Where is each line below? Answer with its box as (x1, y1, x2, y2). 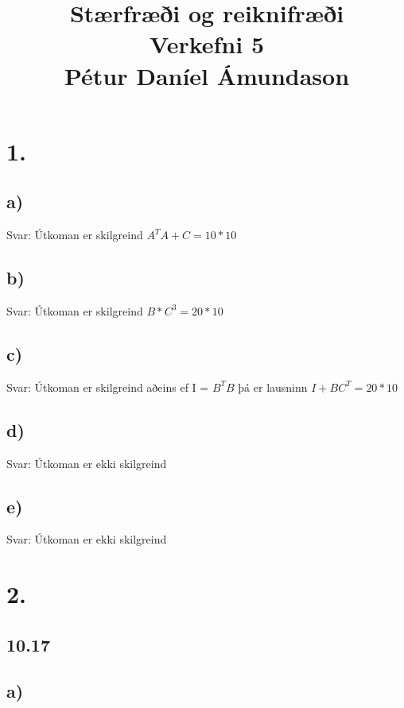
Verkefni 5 (149, 28, 264, 60)
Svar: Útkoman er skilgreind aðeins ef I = (6, 378, 209, 395)
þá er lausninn (238, 378, 308, 395)
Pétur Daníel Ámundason (64, 59, 350, 91)
